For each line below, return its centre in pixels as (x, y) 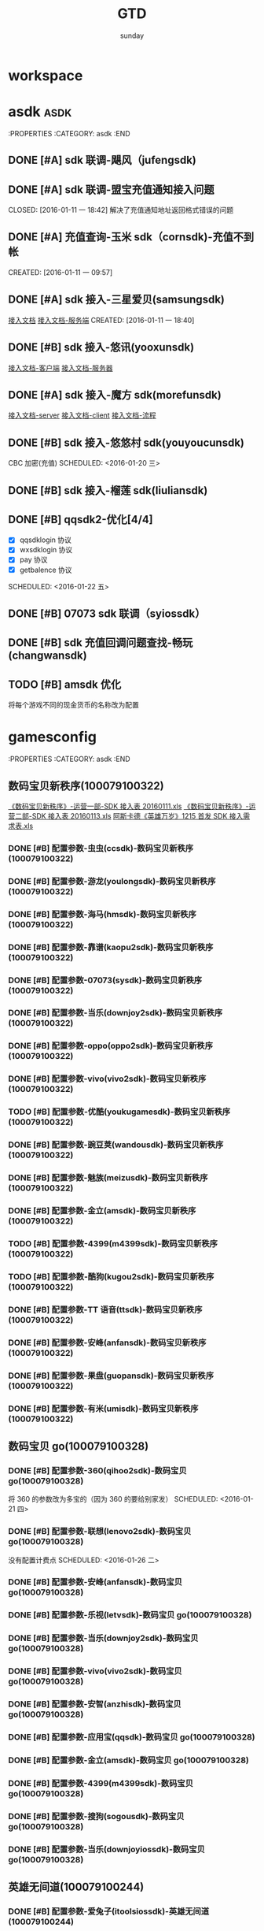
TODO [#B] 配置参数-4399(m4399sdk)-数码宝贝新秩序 (113, 1243)
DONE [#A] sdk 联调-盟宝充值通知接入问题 (111, 189)
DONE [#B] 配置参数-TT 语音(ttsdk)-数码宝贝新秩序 (105, 1309)
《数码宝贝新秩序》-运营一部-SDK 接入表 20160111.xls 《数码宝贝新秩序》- (128, 806)
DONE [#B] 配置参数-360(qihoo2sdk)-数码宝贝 (97, 1470)
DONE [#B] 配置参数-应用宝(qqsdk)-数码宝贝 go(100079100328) (132, 1737)
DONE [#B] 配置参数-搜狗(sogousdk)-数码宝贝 (96, 1816)
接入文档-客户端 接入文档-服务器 (60, 368)
